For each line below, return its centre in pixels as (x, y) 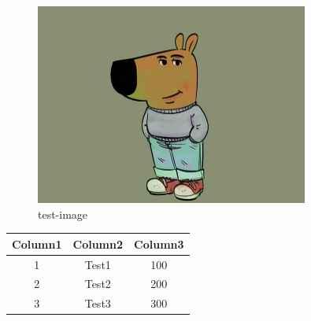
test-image (63, 214)
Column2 (98, 244)
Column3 (159, 244)
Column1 (37, 244)
